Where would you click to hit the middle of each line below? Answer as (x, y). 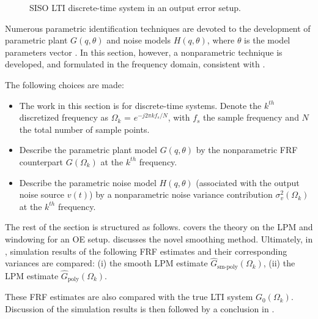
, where (221, 40)
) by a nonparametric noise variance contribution (181, 194)
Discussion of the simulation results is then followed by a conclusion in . (140, 309)
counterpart (41, 161)
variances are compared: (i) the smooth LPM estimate (106, 263)
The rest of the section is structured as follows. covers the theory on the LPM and (159, 227)
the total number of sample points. (84, 129)
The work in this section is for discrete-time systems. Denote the (140, 105)
